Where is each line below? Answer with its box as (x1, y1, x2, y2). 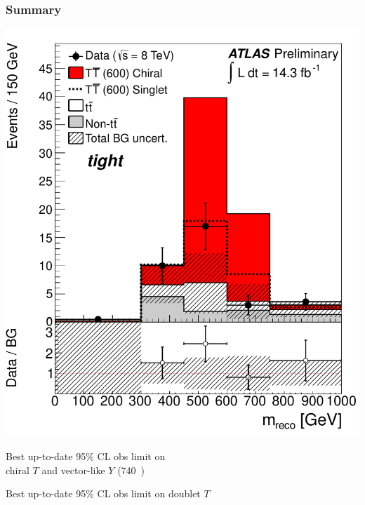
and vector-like (41, 462, 105, 477)
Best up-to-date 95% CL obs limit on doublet (6, 486, 201, 501)
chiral (6, 462, 29, 477)
